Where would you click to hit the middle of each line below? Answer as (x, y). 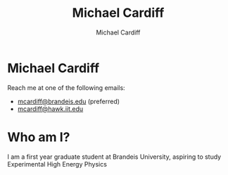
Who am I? (39, 137)
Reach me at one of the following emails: (66, 87)
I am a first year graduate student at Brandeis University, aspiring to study (114, 157)
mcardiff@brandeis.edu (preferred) (69, 101)
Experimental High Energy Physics (57, 164)
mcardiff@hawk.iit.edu (50, 109)
